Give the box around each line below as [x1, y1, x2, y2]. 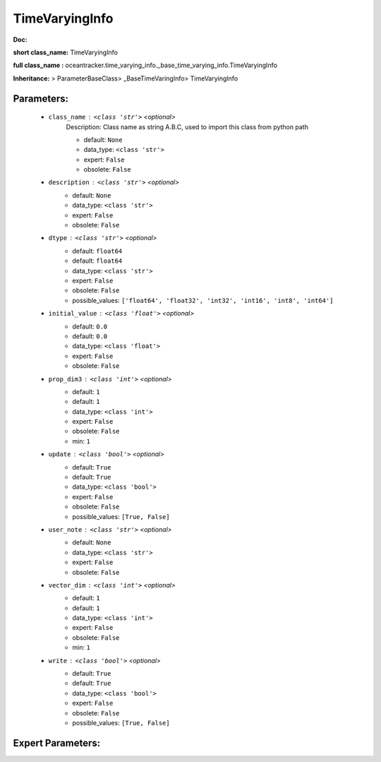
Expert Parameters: [13, 737, 101, 749]
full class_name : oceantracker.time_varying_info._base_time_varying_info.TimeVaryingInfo [13, 61, 278, 70]
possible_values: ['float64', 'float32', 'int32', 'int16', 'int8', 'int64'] [72, 296, 334, 304]
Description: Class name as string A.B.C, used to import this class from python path [66, 122, 308, 131]
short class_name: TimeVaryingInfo [13, 48, 118, 56]
